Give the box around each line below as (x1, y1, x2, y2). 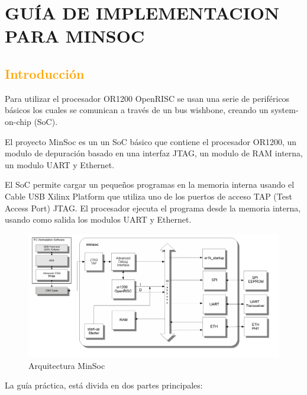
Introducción (5, 64, 85, 82)
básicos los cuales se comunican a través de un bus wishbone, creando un (5, 104, 269, 116)
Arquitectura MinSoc (28, 359, 105, 371)
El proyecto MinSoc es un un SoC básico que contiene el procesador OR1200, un (5, 135, 297, 147)
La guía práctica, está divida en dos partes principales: (5, 379, 203, 391)
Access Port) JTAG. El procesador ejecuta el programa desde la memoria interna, (5, 201, 301, 214)
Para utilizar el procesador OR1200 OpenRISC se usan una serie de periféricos (5, 92, 290, 104)
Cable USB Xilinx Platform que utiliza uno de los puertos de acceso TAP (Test (5, 190, 292, 202)
